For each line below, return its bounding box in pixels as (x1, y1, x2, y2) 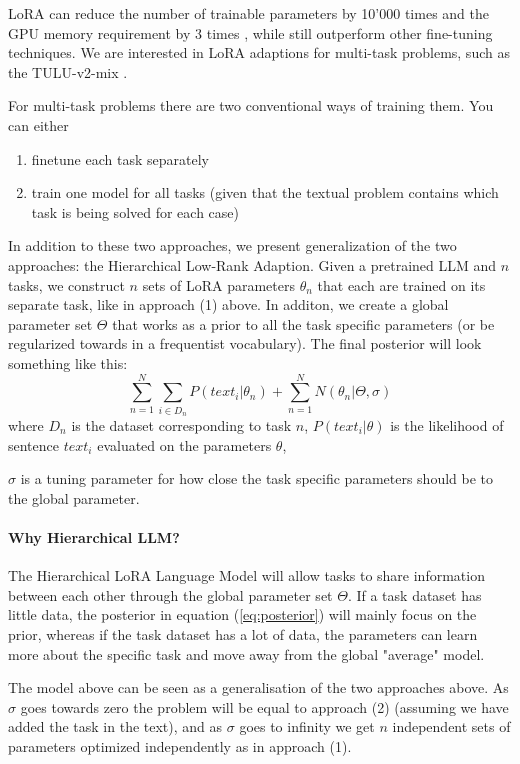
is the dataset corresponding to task (71, 415, 292, 436)
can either (8, 114, 69, 135)
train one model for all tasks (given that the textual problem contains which (31, 182, 499, 203)
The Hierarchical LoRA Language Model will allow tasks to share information (8, 565, 485, 586)
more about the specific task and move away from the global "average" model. (8, 643, 485, 664)
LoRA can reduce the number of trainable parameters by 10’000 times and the (8, 3, 489, 23)
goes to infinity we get (239, 716, 375, 737)
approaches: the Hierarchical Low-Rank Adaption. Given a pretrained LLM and (8, 254, 497, 275)
